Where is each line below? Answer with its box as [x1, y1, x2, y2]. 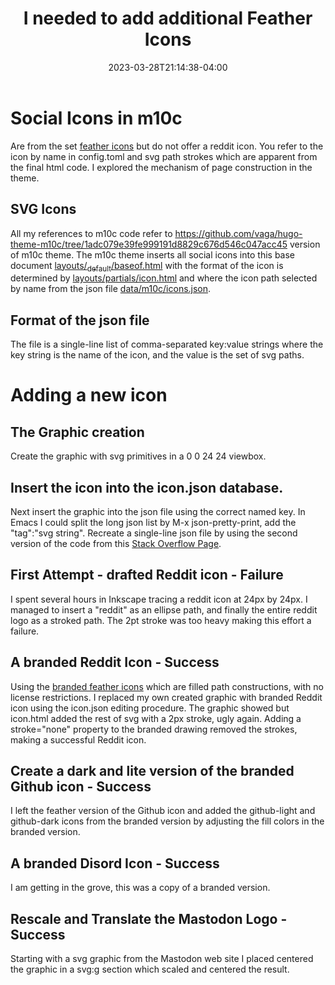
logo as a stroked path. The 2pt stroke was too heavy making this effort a [10, 614, 312, 626]
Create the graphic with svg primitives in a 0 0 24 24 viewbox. [10, 450, 267, 462]
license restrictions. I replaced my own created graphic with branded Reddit [10, 691, 323, 703]
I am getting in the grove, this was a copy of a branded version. [10, 882, 271, 894]
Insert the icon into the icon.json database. [10, 479, 284, 496]
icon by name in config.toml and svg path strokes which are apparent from [10, 150, 318, 162]
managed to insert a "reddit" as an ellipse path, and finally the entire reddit [10, 603, 318, 616]
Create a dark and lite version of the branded [10, 762, 295, 779]
